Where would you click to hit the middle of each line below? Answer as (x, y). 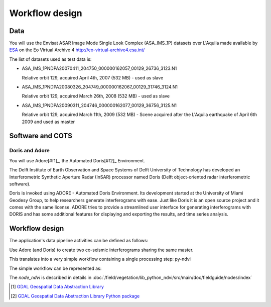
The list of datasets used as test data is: (50, 59)
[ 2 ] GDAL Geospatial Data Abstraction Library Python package (75, 296)
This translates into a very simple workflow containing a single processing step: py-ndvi (100, 259)
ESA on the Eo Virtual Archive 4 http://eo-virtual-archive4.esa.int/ (77, 50)
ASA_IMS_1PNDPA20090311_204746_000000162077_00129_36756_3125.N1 (99, 105)
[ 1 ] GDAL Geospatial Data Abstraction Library (57, 287)
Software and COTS (41, 136)
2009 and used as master (48, 122)
